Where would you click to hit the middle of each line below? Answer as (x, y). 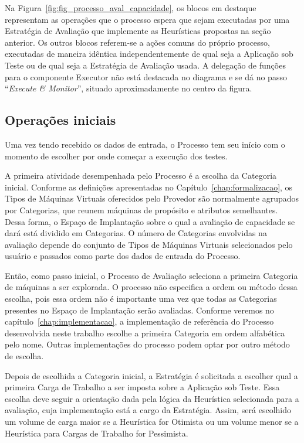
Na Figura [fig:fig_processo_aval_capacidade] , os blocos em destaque (131, 8)
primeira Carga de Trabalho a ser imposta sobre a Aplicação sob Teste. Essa (142, 387)
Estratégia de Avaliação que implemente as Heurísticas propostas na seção (138, 31)
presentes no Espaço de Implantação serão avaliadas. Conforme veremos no (139, 310)
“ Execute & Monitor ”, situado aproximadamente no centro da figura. (129, 88)
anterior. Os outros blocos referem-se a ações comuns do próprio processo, (137, 42)
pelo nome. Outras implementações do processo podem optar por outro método (147, 344)
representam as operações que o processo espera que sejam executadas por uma (147, 19)
